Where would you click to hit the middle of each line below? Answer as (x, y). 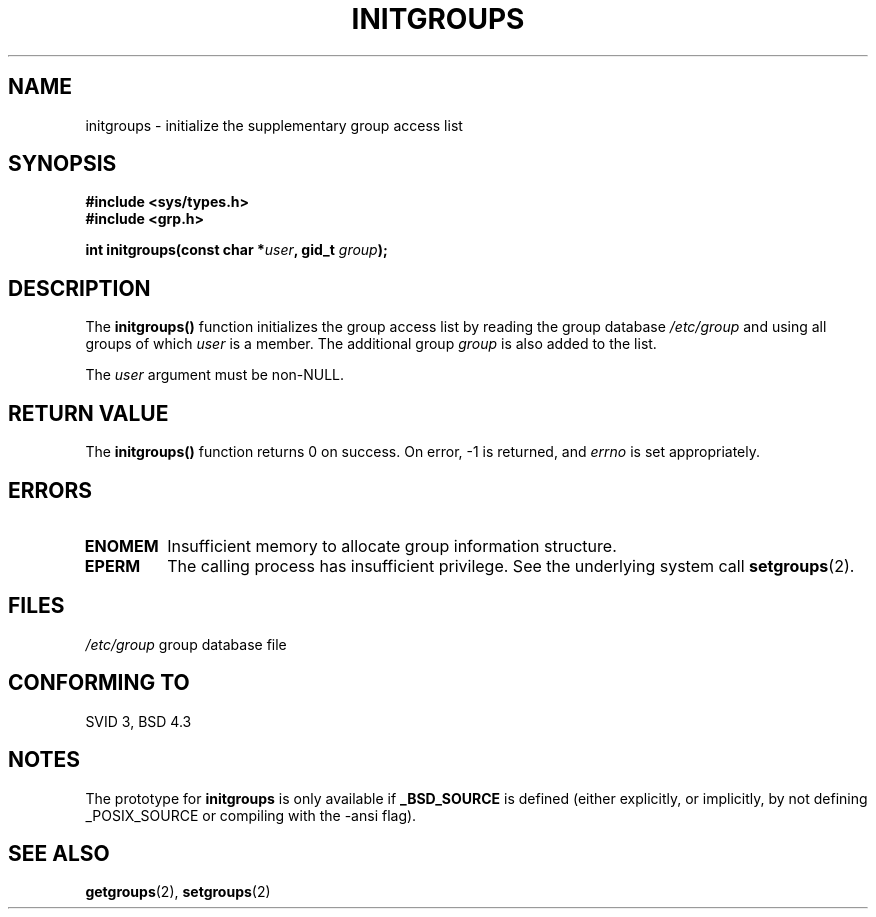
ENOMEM (121, 545)
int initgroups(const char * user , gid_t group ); (236, 250)
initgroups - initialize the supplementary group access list (274, 125)
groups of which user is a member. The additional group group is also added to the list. (371, 344)
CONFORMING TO (99, 683)
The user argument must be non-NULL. (215, 375)
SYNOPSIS (62, 164)
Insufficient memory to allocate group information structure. (392, 545)
